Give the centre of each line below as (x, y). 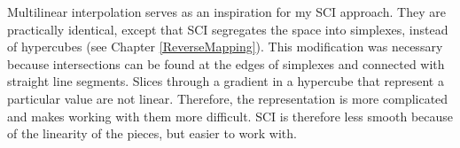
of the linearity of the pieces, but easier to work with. (152, 133)
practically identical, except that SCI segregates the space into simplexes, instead (228, 29)
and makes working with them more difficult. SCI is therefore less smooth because (230, 116)
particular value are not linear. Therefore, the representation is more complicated (228, 98)
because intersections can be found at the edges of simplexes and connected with (226, 63)
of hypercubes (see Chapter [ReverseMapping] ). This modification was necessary (225, 47)
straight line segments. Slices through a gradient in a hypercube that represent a (226, 81)
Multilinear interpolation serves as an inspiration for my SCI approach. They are (226, 12)
